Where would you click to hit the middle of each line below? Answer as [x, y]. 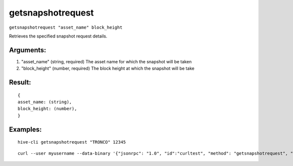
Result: [20, 83]
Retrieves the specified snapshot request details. [58, 36]
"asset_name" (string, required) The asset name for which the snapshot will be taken [106, 61]
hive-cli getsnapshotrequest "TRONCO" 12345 [72, 142]
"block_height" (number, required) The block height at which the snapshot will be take [108, 69]
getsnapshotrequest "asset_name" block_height [66, 27]
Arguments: [28, 50]
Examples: [25, 129]
